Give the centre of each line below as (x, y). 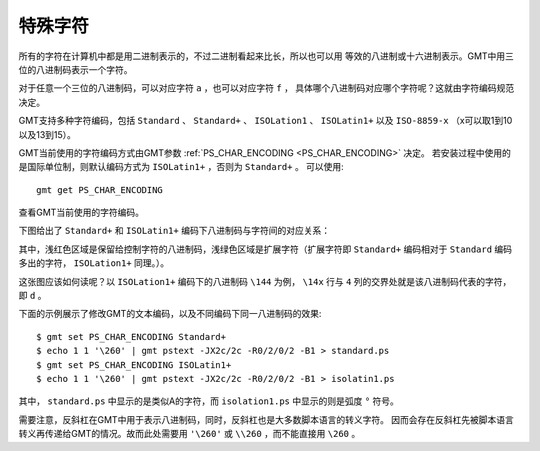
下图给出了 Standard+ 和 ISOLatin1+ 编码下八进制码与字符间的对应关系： (174, 231)
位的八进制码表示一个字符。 (75, 69)
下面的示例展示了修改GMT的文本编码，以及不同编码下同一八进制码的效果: (170, 314)
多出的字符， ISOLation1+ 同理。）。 (94, 263)
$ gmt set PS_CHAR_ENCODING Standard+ (131, 336)
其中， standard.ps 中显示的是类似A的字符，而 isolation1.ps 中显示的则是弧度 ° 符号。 (209, 401)
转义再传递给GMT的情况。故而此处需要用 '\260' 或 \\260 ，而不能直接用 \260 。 (189, 434)
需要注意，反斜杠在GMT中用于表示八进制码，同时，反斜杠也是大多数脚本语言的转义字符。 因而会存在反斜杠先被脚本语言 (266, 419)
